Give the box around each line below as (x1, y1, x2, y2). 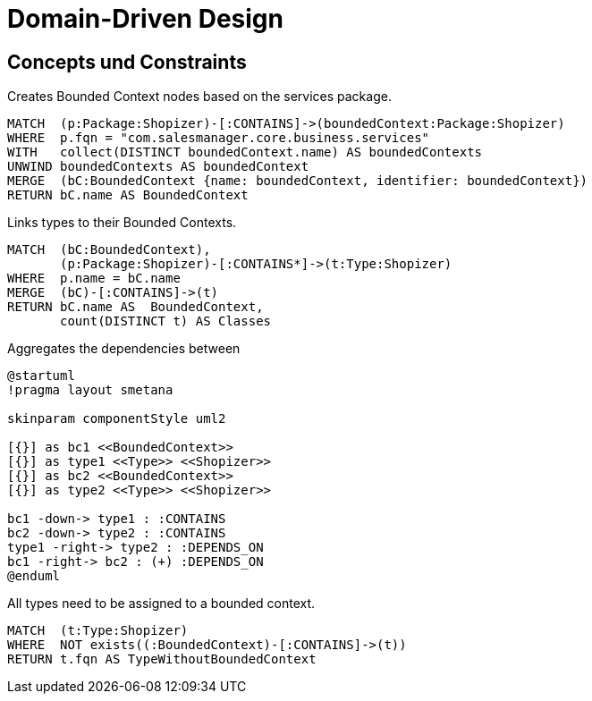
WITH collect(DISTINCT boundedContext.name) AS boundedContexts (7, 145, 483, 160)
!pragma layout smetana (7, 383, 173, 398)
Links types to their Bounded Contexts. (7, 215, 237, 231)
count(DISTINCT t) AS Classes (60, 314, 272, 329)
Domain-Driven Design (7, 4, 283, 34)
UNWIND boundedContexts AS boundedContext (7, 159, 309, 174)
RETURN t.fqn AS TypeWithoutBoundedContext (7, 652, 317, 667)
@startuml (7, 368, 75, 384)
